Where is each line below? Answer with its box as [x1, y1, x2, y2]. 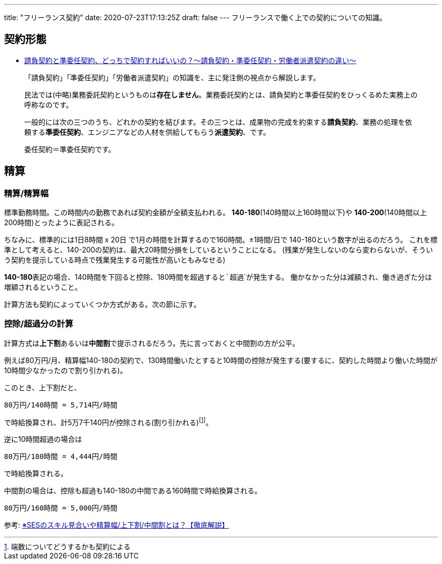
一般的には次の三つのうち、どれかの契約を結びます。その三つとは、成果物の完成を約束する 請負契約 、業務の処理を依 [24, 117, 412, 126]
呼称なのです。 [24, 100, 73, 109]
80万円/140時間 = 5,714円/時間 [4, 400, 118, 409]
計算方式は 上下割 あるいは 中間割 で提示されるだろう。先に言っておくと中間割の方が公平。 [4, 338, 300, 347]
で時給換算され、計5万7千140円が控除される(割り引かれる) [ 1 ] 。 [4, 416, 213, 427]
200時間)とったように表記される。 [4, 218, 119, 227]
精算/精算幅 [4, 188, 49, 198]
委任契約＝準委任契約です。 [24, 144, 116, 153]
